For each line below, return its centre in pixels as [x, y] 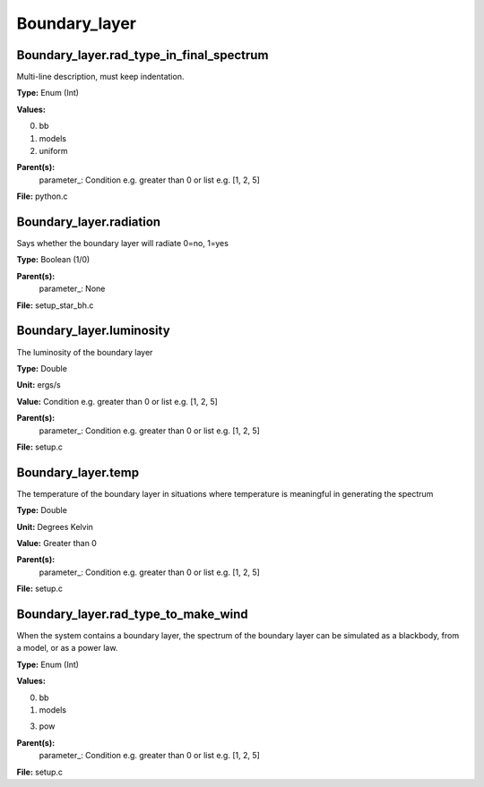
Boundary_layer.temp [78, 472]
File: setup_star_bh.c [55, 305]
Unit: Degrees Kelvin [55, 526]
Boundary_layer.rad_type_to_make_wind [132, 614]
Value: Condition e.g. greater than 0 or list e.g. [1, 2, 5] [117, 401]
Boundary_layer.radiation [89, 222]
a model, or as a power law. [67, 648]
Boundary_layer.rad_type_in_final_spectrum [143, 55]
